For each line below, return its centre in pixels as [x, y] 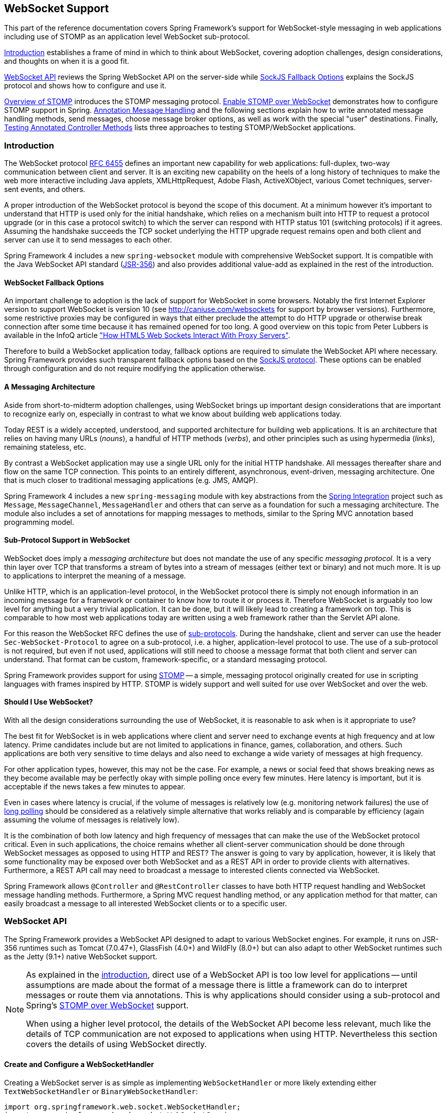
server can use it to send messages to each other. [88, 240]
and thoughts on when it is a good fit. [67, 61]
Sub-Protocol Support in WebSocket [67, 540]
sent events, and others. [45, 189]
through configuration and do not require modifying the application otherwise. [135, 369]
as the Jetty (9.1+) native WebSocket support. [81, 956]
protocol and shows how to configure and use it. [85, 86]
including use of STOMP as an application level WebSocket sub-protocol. [127, 37]
